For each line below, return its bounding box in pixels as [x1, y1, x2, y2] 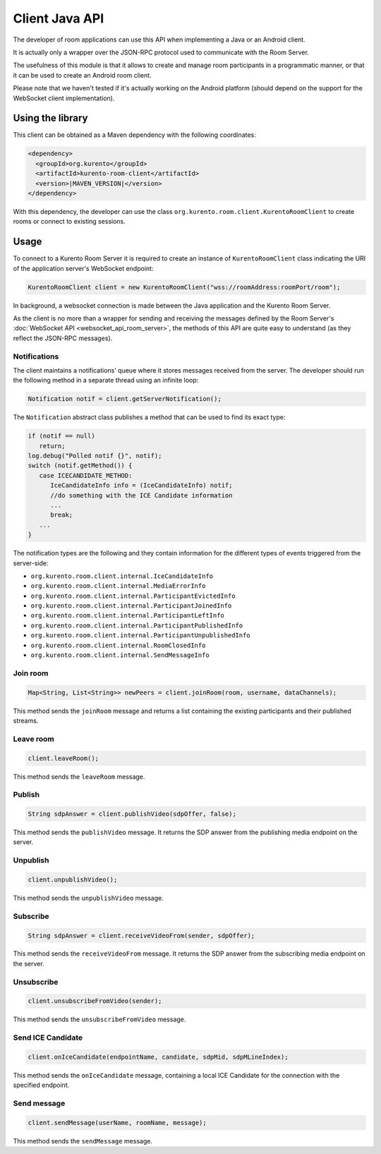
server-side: [13, 558, 49, 567]
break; [50, 511, 73, 519]
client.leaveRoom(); [28, 754, 99, 762]
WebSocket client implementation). [13, 94, 115, 102]
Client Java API [13, 11, 104, 26]
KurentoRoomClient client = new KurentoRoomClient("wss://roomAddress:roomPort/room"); [28, 283, 341, 291]
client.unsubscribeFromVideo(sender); [28, 997, 162, 1005]
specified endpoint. [13, 1081, 70, 1090]
